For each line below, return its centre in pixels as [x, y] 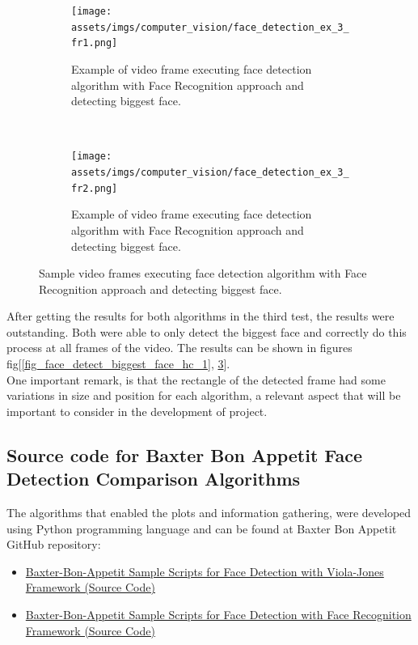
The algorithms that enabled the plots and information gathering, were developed [209, 513]
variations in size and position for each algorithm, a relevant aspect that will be [204, 395]
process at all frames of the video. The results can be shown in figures [179, 348]
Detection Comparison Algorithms [154, 479]
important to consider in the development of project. [137, 411]
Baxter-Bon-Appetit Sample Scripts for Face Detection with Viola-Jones [205, 571]
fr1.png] [95, 43]
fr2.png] [95, 188]
